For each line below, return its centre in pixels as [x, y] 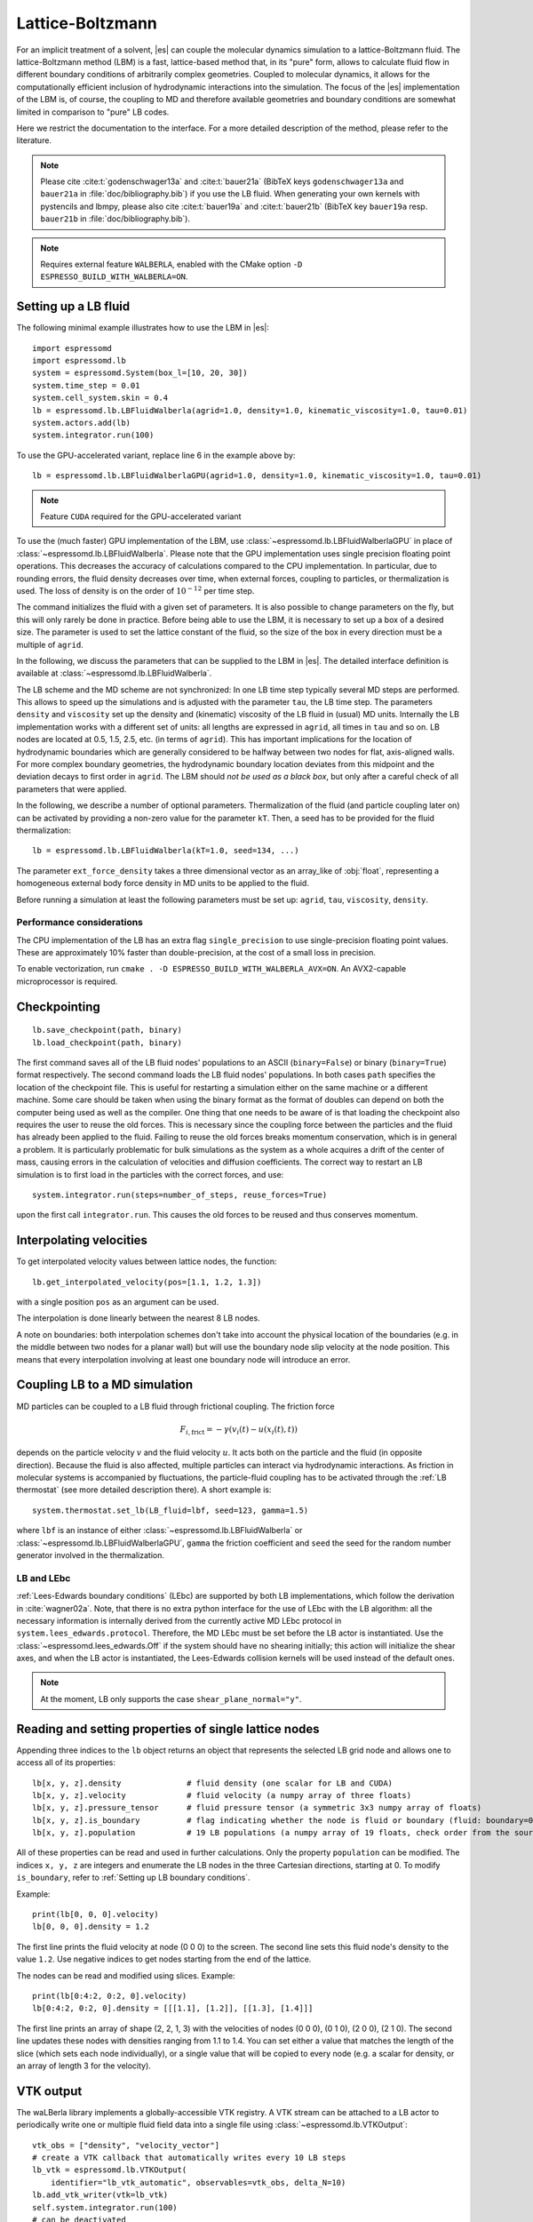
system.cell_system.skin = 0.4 [100, 398]
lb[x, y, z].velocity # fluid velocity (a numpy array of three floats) [222, 1795]
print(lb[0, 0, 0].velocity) [95, 1914]
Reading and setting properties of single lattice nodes [168, 1729]
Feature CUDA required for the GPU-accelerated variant [141, 516]
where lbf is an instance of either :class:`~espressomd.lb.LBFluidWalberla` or [159, 1531]
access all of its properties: [66, 1762]
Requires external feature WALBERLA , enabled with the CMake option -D [171, 264]
